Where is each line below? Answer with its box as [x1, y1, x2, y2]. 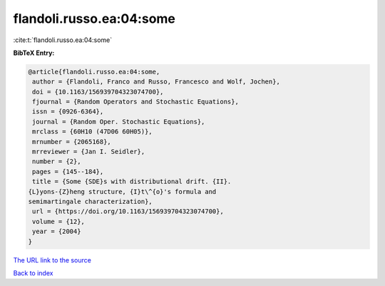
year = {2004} [32, 228, 81, 235]
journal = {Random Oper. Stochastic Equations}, [32, 118, 205, 126]
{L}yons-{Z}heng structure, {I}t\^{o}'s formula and [28, 188, 217, 195]
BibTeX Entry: [13, 48, 55, 57]
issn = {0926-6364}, [32, 108, 104, 116]
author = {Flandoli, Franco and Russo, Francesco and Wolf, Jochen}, [32, 78, 281, 86]
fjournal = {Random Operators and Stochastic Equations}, [32, 98, 239, 106]
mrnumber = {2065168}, [32, 138, 112, 145]
